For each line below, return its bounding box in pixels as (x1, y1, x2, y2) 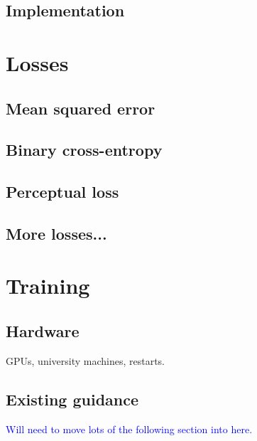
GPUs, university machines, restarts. (6, 353, 165, 368)
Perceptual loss (6, 181, 119, 203)
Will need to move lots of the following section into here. (6, 421, 253, 436)
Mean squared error (6, 97, 155, 119)
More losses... (6, 222, 107, 244)
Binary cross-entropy (6, 139, 163, 161)
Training (6, 271, 90, 300)
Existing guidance (6, 388, 139, 410)
